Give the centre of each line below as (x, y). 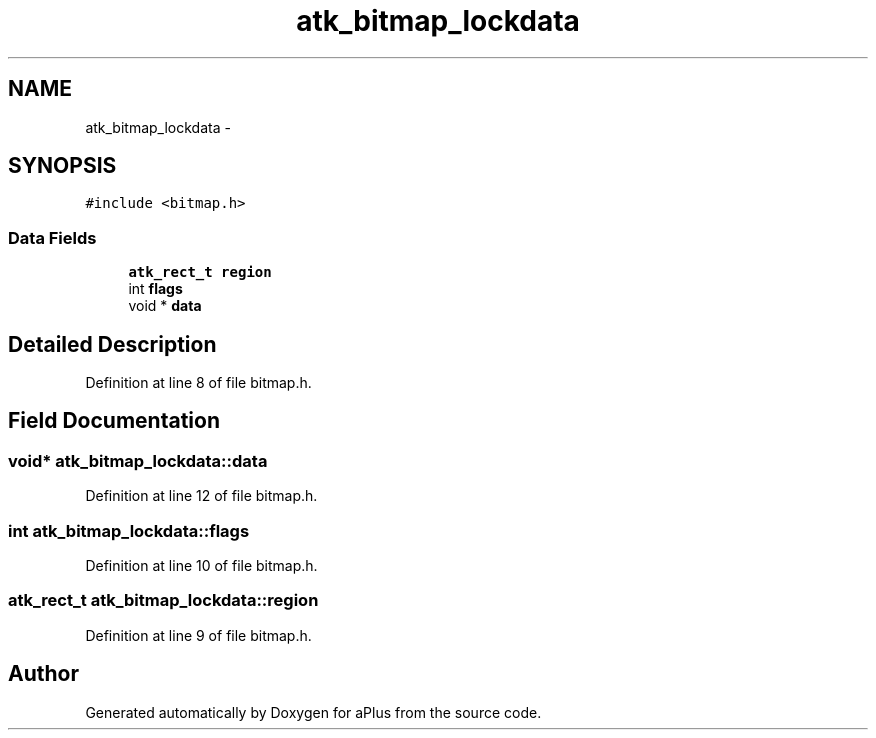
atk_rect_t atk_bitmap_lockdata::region (163, 600)
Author (43, 674)
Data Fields (52, 237)
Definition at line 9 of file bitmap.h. (198, 635)
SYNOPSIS (62, 166)
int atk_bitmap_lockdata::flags (129, 530)
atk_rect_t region (200, 272)
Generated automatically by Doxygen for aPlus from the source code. (313, 712)
